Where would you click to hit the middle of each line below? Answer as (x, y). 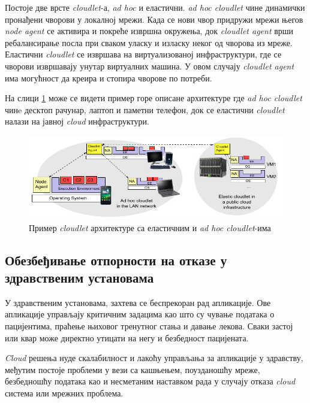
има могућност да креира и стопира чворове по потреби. (109, 78)
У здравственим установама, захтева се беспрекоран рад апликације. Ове (138, 302)
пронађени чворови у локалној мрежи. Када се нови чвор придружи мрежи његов (154, 19)
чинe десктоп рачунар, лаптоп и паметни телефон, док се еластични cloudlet (145, 109)
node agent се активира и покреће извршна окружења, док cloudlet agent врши (149, 31)
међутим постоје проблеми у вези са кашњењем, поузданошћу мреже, (133, 369)
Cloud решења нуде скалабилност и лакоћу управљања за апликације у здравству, (154, 358)
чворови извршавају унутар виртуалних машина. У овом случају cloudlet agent (150, 66)
